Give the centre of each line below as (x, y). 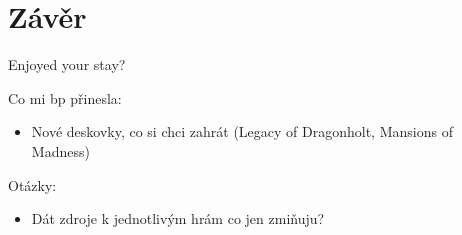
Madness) (60, 150)
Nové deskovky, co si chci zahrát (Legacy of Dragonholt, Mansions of (242, 131)
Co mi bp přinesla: (65, 97)
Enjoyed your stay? (67, 64)
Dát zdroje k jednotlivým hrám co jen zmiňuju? (178, 218)
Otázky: (32, 184)
